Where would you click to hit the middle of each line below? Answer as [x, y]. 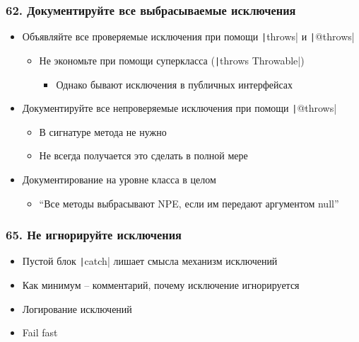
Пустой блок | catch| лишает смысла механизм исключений [150, 261]
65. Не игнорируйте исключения [94, 235]
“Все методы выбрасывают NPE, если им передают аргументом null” [189, 203]
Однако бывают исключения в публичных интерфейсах [175, 84]
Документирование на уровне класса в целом [119, 179]
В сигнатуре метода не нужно [103, 131]
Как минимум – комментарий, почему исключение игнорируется [161, 285]
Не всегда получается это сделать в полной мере [143, 155]
